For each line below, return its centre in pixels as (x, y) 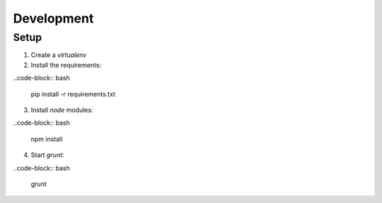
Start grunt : (47, 155)
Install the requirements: (66, 65)
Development (53, 18)
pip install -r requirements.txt (73, 94)
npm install (47, 139)
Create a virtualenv (59, 55)
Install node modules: (62, 110)
